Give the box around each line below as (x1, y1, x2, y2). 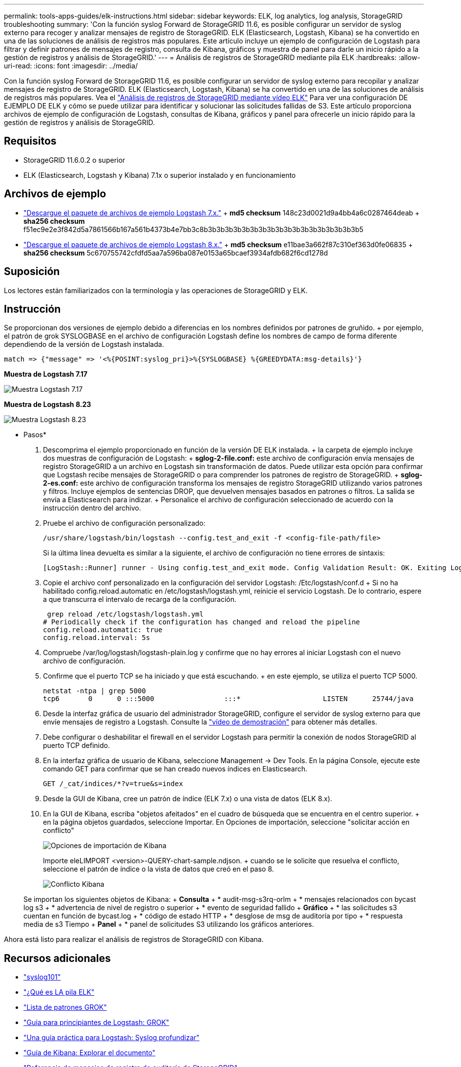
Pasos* (23, 430, 46, 439)
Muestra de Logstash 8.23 (4, 400, 91, 409)
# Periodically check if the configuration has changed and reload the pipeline (43, 618, 360, 626)
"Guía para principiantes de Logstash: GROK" (23, 1018, 169, 1027)
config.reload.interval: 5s (43, 634, 150, 642)
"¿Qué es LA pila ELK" (23, 988, 95, 997)
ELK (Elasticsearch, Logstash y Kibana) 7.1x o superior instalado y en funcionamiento (23, 171, 296, 179)
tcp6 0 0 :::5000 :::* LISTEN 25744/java (43, 695, 414, 703)
